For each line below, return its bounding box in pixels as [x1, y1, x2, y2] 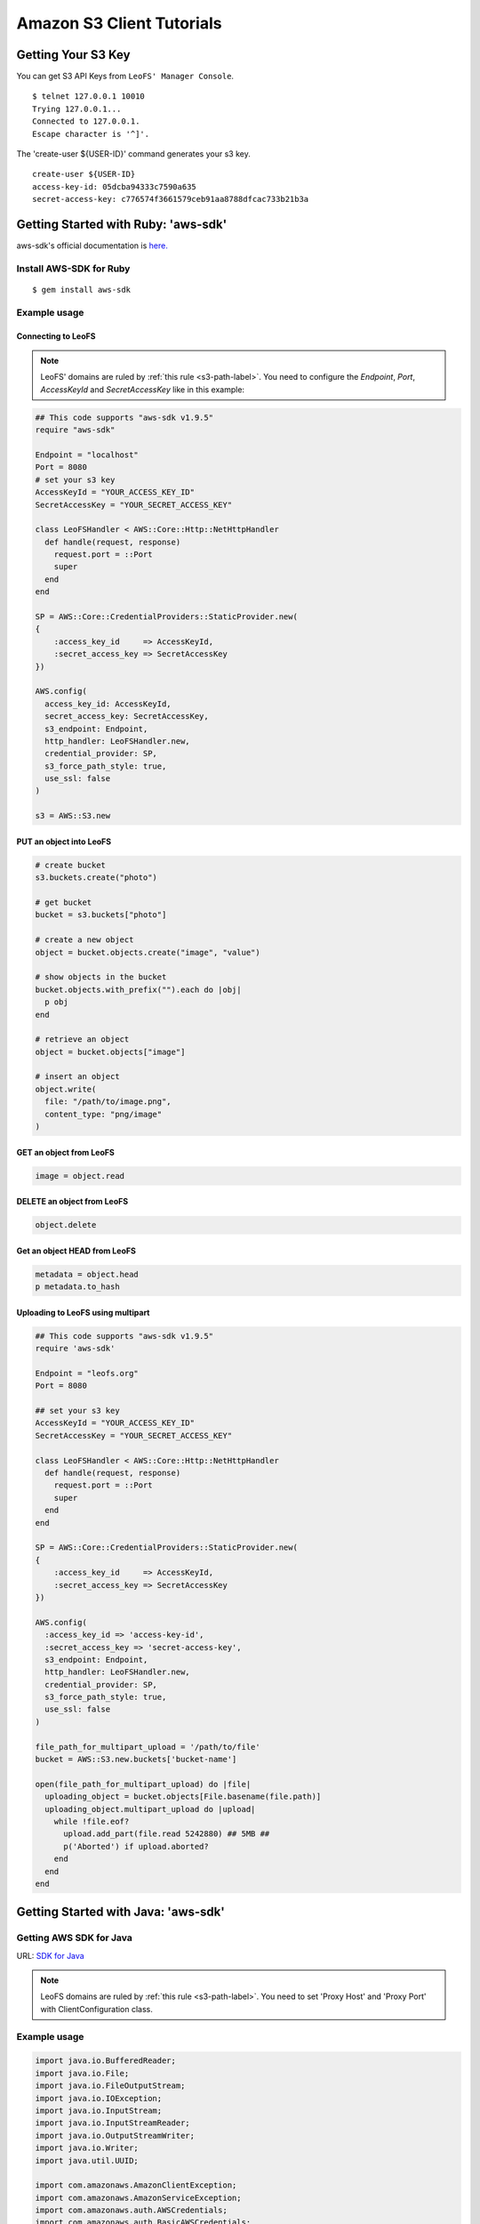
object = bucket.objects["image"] [35, 1046, 186, 1057]
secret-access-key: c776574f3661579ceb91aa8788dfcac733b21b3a [32, 194, 309, 205]
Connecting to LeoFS [16, 330, 96, 342]
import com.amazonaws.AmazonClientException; [35, 2180, 237, 2190]
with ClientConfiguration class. [40, 2003, 153, 2014]
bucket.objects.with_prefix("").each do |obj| [35, 984, 242, 995]
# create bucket [35, 859, 107, 870]
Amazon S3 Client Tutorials [16, 13, 222, 33]
